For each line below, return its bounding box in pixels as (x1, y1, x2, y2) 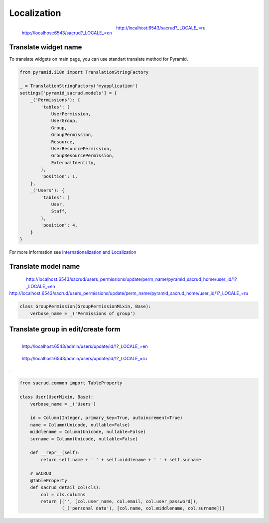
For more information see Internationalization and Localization (9, 249, 136, 255)
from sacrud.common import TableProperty (19, 380, 123, 386)
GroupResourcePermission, (51, 153, 115, 159)
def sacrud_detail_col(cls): (30, 485, 102, 490)
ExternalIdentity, (51, 160, 97, 165)
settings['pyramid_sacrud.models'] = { (19, 90, 117, 96)
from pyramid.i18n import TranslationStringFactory (19, 69, 149, 75)
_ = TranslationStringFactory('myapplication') (19, 83, 138, 89)
